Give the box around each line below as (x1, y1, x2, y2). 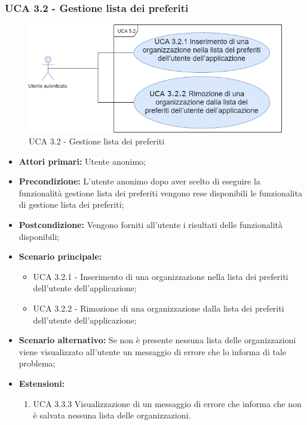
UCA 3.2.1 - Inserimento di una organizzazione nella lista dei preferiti (33, 270, 288, 282)
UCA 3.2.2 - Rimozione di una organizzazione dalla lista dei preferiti (33, 301, 284, 314)
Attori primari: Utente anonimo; (19, 155, 146, 167)
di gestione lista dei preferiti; (19, 198, 124, 211)
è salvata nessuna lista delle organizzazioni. (33, 409, 191, 421)
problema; (19, 357, 56, 369)
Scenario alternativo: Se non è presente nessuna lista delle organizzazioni (19, 334, 296, 346)
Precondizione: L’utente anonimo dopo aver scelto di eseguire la (19, 175, 260, 187)
